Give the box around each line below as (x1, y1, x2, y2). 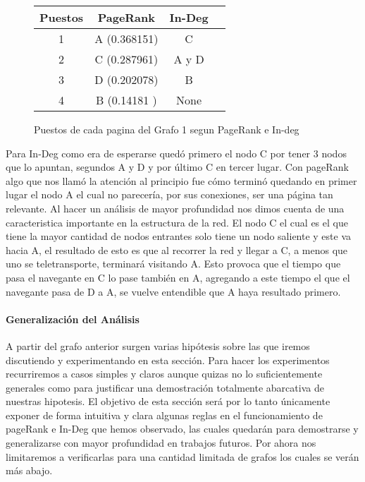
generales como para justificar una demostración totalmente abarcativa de (6, 380, 324, 394)
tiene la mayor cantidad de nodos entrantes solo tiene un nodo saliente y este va (6, 229, 352, 243)
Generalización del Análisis (6, 311, 140, 326)
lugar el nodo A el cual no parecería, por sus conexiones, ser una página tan (6, 187, 333, 202)
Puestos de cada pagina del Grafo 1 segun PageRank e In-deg (34, 122, 299, 136)
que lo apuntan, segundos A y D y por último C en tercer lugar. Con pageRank (6, 159, 349, 174)
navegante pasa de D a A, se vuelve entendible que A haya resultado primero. (6, 284, 341, 299)
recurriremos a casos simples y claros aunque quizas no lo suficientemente (6, 366, 323, 381)
